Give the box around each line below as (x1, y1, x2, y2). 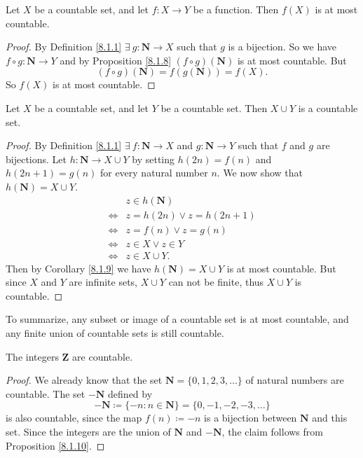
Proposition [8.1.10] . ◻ (6, 438, 105, 452)
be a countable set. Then (160, 100, 268, 115)
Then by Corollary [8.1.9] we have (6, 261, 151, 275)
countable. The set (6, 386, 85, 401)
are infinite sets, (69, 275, 138, 289)
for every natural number (100, 165, 208, 180)
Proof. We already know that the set (6, 373, 163, 387)
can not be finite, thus (168, 275, 264, 289)
